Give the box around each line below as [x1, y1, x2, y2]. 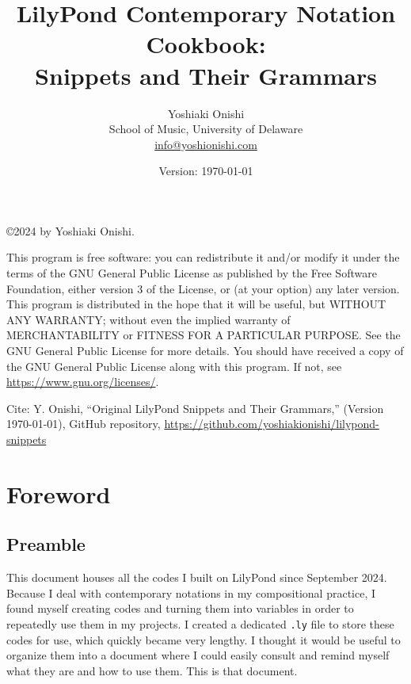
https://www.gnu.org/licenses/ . [6, 373, 159, 390]
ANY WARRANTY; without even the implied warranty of [6, 311, 291, 327]
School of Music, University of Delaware [108, 120, 303, 137]
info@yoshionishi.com [154, 136, 257, 152]
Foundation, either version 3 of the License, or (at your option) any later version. [6, 280, 400, 296]
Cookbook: [146, 28, 266, 60]
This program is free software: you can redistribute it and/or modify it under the [6, 249, 400, 266]
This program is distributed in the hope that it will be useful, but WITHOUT [6, 296, 386, 312]
